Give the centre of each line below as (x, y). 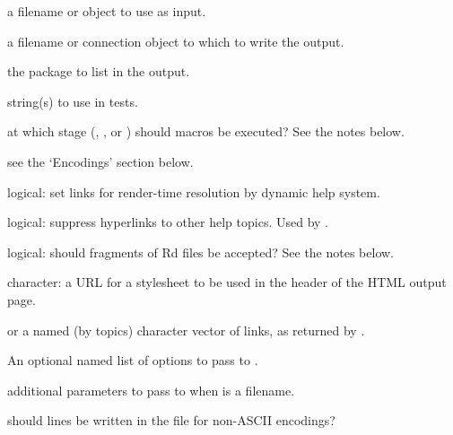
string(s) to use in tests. (73, 101)
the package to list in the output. (99, 71)
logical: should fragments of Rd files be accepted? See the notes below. (201, 252)
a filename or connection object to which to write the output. (176, 41)
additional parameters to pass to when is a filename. (151, 390)
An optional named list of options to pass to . (133, 360)
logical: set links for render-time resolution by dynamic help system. (194, 191)
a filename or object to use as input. (107, 11)
